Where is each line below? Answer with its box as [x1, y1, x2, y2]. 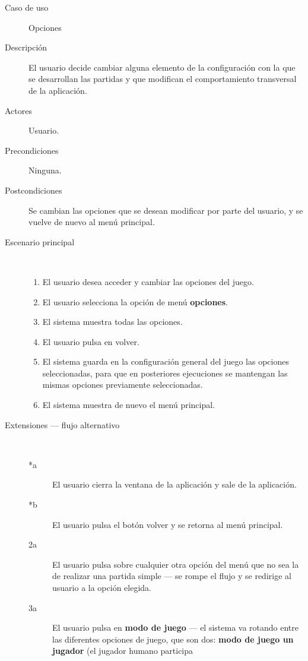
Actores [5, 104, 32, 116]
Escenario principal [5, 235, 75, 248]
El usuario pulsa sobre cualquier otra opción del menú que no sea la [52, 558, 299, 570]
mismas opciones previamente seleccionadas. [42, 378, 203, 391]
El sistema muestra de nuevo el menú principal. [42, 399, 215, 411]
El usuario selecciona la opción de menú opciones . [42, 295, 228, 308]
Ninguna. [28, 164, 62, 176]
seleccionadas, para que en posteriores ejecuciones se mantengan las [42, 366, 288, 379]
